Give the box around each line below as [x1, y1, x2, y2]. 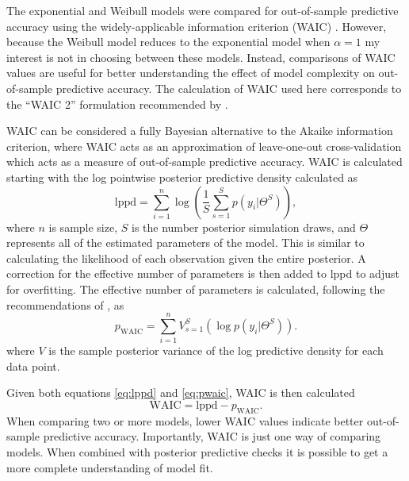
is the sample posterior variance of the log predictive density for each [48, 342, 384, 359]
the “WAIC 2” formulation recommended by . [6, 95, 228, 112]
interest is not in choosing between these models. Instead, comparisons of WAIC [6, 48, 396, 65]
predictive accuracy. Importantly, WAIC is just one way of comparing [43, 428, 381, 444]
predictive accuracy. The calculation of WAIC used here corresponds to [55, 79, 402, 96]
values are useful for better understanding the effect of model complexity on [6, 64, 375, 81]
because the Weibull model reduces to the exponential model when [6, 33, 331, 50]
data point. [6, 357, 60, 374]
